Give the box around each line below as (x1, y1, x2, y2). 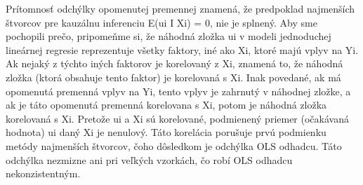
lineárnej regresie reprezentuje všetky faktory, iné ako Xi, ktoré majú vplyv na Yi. (6, 42, 359, 57)
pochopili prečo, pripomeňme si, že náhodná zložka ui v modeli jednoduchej (6, 29, 331, 43)
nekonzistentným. (6, 166, 81, 181)
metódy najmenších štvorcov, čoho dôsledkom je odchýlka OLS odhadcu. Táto (6, 138, 342, 153)
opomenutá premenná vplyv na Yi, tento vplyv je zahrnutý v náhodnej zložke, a (6, 83, 351, 98)
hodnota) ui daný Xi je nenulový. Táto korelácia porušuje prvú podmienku (6, 125, 326, 139)
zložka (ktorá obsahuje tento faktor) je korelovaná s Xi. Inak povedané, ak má (6, 69, 341, 84)
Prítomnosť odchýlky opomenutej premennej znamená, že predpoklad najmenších (6, 1, 355, 15)
